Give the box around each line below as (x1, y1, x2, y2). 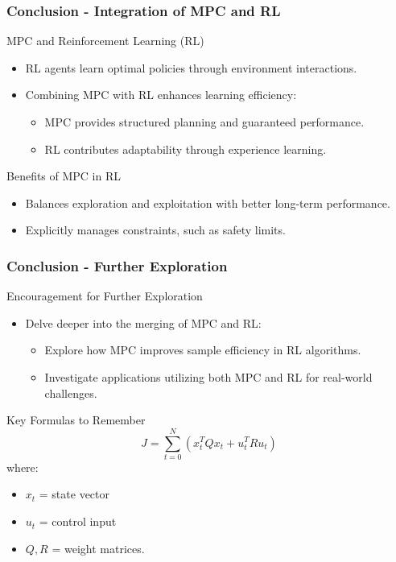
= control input (39, 513, 117, 530)
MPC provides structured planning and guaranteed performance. (44, 114, 365, 130)
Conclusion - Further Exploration (6, 255, 228, 275)
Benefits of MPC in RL (6, 167, 122, 184)
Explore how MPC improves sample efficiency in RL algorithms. (44, 341, 361, 358)
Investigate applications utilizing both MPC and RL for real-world (44, 368, 373, 385)
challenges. (44, 384, 97, 401)
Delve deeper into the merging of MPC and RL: (25, 314, 262, 331)
